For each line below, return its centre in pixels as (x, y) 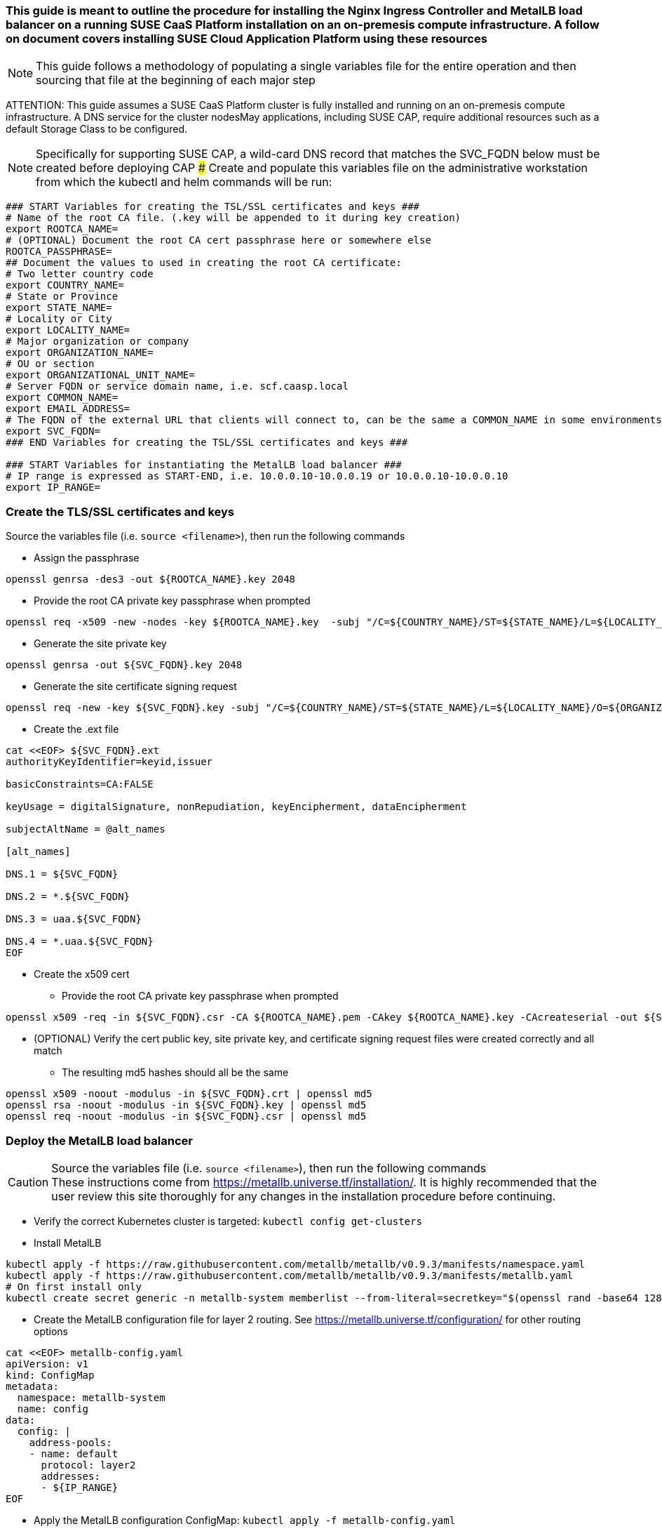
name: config (53, 1409)
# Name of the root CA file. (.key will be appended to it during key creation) (234, 218)
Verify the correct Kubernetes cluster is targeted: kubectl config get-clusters (228, 1221)
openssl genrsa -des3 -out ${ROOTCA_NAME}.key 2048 (151, 579)
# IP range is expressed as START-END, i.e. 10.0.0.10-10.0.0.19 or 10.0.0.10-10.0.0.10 (257, 476)
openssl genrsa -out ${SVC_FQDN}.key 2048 (124, 665)
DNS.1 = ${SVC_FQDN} (62, 874)
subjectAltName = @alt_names (86, 829)
